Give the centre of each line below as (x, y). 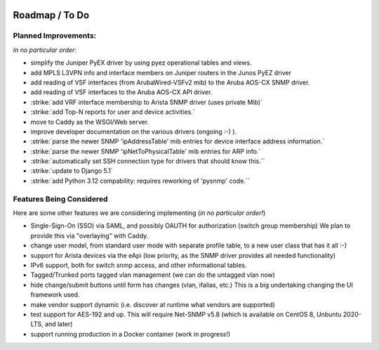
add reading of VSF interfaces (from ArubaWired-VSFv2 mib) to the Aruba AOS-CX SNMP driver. (170, 82)
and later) (59, 324)
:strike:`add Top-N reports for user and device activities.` (113, 112)
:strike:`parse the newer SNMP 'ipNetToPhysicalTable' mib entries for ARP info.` (146, 151)
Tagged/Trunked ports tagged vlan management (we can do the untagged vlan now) (153, 275)
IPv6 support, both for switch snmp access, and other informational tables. (139, 265)
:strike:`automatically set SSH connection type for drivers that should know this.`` (148, 161)
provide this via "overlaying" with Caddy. (89, 235)
